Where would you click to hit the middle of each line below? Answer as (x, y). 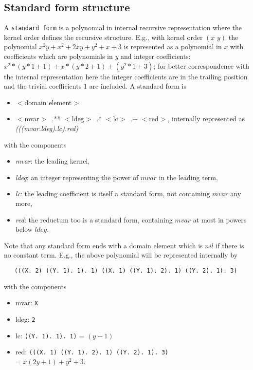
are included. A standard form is (138, 86)
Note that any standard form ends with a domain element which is (103, 245)
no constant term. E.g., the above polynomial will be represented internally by (121, 255)
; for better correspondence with (201, 65)
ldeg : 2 (25, 319)
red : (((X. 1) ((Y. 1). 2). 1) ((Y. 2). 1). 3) (92, 352)
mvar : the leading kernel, (53, 161)
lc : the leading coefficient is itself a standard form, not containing (113, 194)
